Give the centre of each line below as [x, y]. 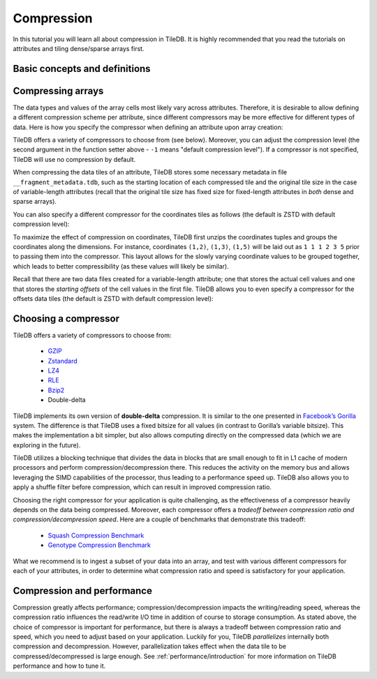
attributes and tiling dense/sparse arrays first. [79, 48]
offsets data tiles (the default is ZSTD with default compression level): [113, 298]
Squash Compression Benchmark [96, 535]
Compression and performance [83, 591]
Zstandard [63, 361]
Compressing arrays [58, 91]
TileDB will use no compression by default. [74, 159]
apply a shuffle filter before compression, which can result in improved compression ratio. [142, 487]
